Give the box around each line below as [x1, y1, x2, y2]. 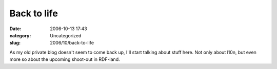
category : [9, 32, 31, 38]
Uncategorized [50, 32, 82, 38]
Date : [9, 26, 22, 32]
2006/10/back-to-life [50, 40, 94, 46]
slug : [9, 40, 21, 46]
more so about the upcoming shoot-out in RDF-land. [9, 56, 120, 62]
